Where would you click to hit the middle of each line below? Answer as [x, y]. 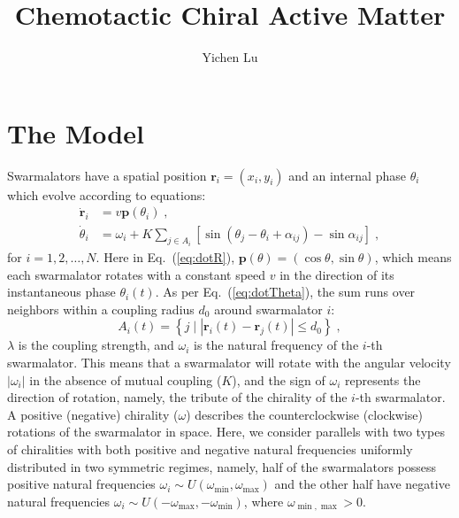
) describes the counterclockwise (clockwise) [305, 414]
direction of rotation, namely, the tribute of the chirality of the [177, 397]
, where [264, 501]
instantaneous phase [61, 292]
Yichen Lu [230, 57]
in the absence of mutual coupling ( [126, 379]
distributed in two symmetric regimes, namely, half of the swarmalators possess [222, 466]
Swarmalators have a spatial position [107, 175]
